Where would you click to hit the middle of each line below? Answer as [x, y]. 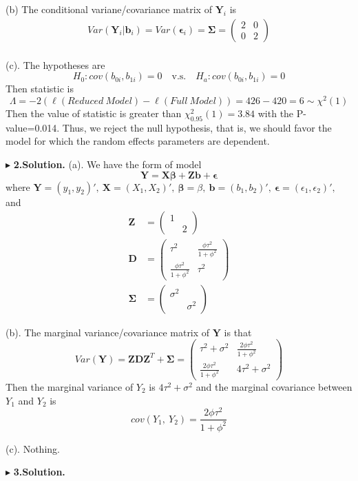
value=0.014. [33, 127]
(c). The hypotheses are [55, 64]
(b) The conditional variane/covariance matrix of [109, 9]
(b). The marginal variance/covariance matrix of [108, 332]
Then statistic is [40, 89]
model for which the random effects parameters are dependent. [138, 141]
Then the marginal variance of [70, 386]
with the [276, 113]
